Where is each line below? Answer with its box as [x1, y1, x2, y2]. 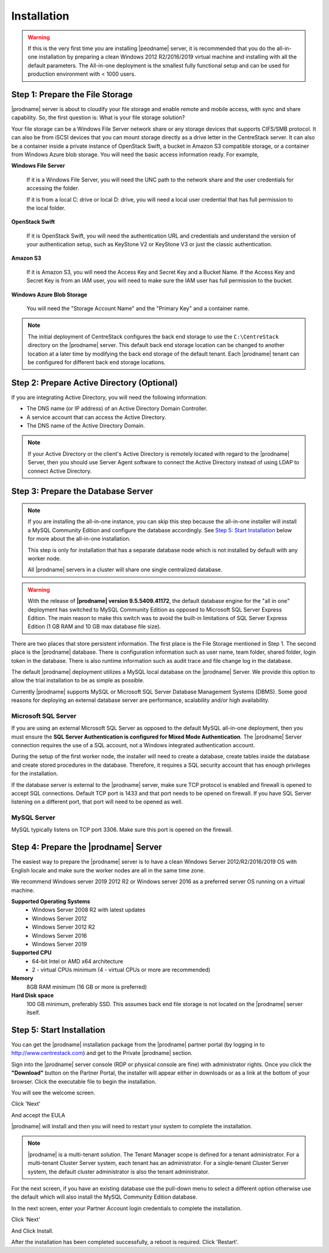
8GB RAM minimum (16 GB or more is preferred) [26, 983, 147, 990]
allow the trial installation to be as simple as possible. [11, 677, 144, 684]
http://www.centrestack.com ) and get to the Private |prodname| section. [11, 1050, 193, 1057]
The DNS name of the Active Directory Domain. [26, 422, 146, 429]
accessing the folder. [26, 184, 79, 192]
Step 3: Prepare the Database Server [11, 486, 154, 497]
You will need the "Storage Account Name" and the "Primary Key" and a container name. [26, 305, 250, 312]
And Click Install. [11, 1227, 54, 1234]
